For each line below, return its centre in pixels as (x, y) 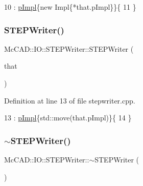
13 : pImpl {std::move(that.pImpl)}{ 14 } (68, 118)
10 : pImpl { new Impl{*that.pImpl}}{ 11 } (70, 7)
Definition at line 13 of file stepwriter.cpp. (70, 100)
